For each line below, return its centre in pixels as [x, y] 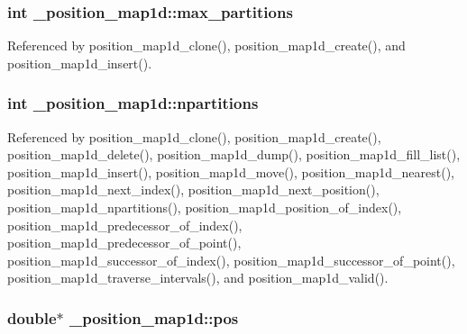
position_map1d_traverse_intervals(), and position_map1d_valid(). [198, 278]
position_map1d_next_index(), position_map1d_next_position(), [193, 190]
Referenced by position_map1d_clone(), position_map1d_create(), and [206, 45]
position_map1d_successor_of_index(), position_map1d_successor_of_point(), [231, 260]
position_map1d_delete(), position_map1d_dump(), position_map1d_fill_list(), [234, 154]
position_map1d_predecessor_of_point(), [124, 243]
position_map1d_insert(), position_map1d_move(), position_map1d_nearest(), [231, 172]
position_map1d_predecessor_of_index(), [125, 225]
